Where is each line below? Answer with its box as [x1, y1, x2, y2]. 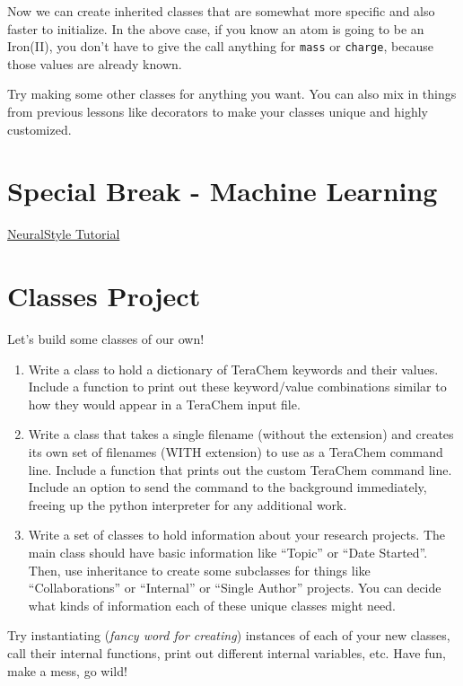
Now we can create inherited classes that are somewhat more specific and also [7, 2, 435, 20]
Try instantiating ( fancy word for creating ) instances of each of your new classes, [7, 626, 450, 645]
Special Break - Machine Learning [7, 172, 438, 209]
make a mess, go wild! [7, 661, 127, 680]
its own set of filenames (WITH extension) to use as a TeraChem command [28, 443, 443, 462]
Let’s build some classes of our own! [7, 330, 205, 348]
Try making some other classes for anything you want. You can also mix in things [7, 84, 457, 103]
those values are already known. [7, 54, 182, 73]
